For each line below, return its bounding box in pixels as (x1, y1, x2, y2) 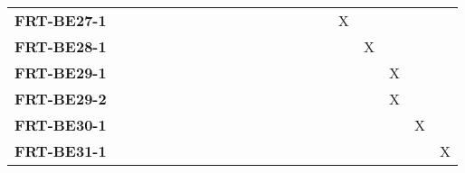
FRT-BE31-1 (14, 141, 107, 161)
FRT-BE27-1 (14, 10, 107, 31)
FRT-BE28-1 (14, 36, 107, 57)
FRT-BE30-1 (14, 114, 107, 135)
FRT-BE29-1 (14, 62, 107, 83)
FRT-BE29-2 (14, 88, 107, 109)
